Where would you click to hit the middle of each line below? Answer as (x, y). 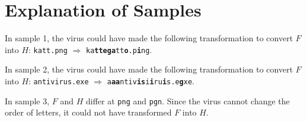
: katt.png (48, 49)
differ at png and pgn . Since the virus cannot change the (188, 100)
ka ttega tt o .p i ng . (119, 49)
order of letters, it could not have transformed (88, 112)
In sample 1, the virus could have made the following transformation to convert (149, 38)
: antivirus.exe (59, 80)
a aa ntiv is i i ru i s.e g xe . (151, 80)
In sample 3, (27, 100)
